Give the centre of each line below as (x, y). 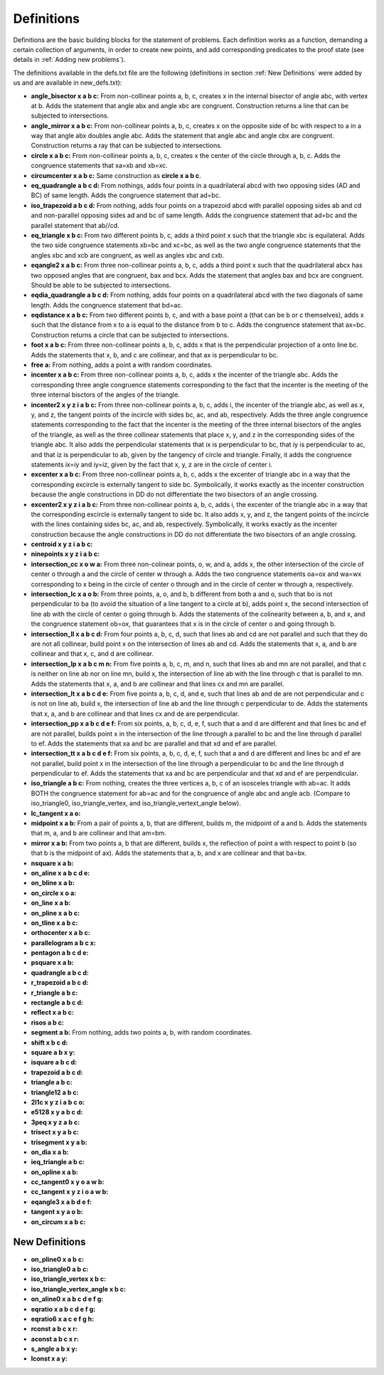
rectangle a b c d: (57, 1003)
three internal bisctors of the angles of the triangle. (106, 394)
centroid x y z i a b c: (62, 544)
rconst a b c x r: (54, 1329)
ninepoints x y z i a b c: (65, 554)
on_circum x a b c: (58, 1222)
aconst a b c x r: (55, 1339)
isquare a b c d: (54, 1062)
